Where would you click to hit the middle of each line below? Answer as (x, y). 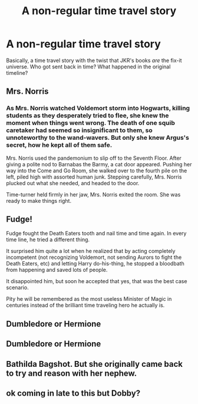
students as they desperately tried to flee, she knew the (88, 116)
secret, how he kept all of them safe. (59, 145)
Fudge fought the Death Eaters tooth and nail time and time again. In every (96, 234)
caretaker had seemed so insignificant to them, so (79, 130)
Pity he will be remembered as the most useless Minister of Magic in (89, 299)
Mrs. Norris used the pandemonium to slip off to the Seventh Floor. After (94, 158)
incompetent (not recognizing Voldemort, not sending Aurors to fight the (94, 257)
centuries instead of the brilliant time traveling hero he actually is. (85, 306)
